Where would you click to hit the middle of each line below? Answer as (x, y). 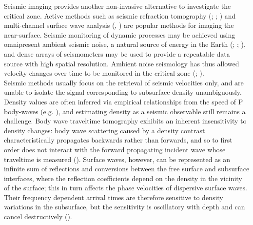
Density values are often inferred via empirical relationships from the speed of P (124, 101)
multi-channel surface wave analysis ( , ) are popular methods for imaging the (119, 25)
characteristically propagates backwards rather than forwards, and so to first (118, 140)
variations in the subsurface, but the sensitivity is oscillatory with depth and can (125, 207)
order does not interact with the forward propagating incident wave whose (115, 149)
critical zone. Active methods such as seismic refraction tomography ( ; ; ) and (120, 15)
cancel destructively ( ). (38, 216)
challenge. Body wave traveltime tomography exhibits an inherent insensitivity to (125, 121)
